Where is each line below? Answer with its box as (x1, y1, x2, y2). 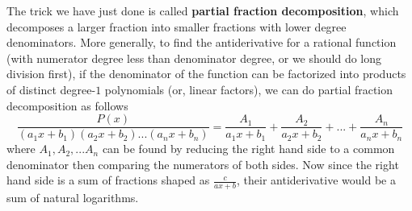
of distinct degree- (6, 81, 96, 97)
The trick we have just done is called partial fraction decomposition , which (6, 2, 399, 19)
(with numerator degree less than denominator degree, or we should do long (6, 49, 382, 66)
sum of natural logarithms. (6, 189, 139, 206)
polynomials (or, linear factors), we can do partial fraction (104, 81, 393, 97)
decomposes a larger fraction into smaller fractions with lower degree (6, 18, 347, 35)
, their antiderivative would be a (237, 172, 396, 188)
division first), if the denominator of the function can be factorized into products (6, 65, 406, 82)
